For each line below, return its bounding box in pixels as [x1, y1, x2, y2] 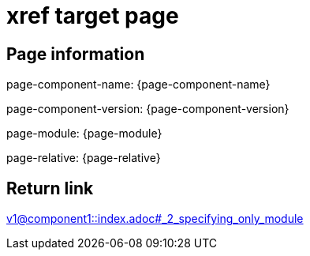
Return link [6, 178, 94, 198]
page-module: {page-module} [6, 126, 162, 141]
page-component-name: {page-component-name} [6, 77, 271, 92]
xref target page [6, 2, 179, 29]
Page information [6, 43, 145, 64]
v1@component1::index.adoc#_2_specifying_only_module [6, 212, 304, 226]
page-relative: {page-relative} [6, 151, 161, 165]
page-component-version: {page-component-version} [6, 102, 289, 116]
